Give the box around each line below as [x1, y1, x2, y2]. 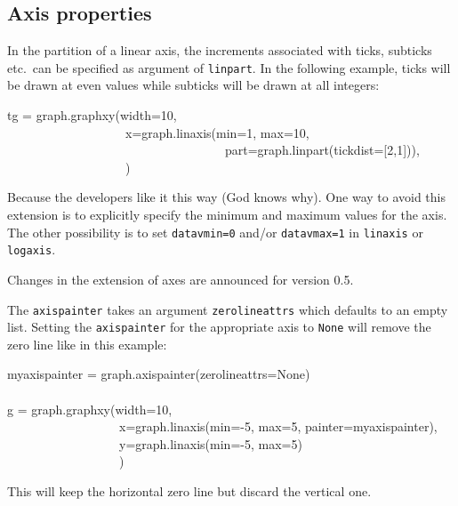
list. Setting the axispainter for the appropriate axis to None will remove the [7, 317, 431, 336]
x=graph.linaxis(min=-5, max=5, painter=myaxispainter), [118, 417, 438, 436]
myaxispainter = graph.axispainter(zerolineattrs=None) [7, 365, 310, 383]
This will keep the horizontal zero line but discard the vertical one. [7, 481, 372, 500]
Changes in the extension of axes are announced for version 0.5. [7, 269, 354, 288]
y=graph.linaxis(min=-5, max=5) [118, 434, 302, 453]
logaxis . [7, 240, 56, 259]
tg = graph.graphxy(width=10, [7, 106, 177, 124]
